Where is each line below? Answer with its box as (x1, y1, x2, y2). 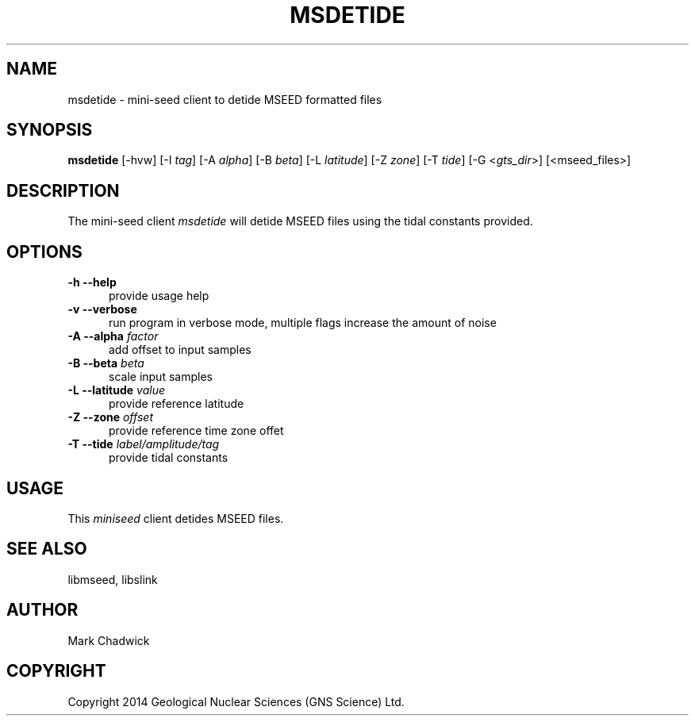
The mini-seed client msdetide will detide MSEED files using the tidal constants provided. (67, 214, 533, 229)
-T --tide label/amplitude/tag (67, 437, 220, 451)
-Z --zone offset (67, 410, 153, 424)
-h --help (67, 275, 117, 290)
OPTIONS (6, 241, 83, 262)
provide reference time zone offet (109, 424, 284, 438)
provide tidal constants (109, 451, 228, 465)
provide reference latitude (109, 397, 244, 411)
